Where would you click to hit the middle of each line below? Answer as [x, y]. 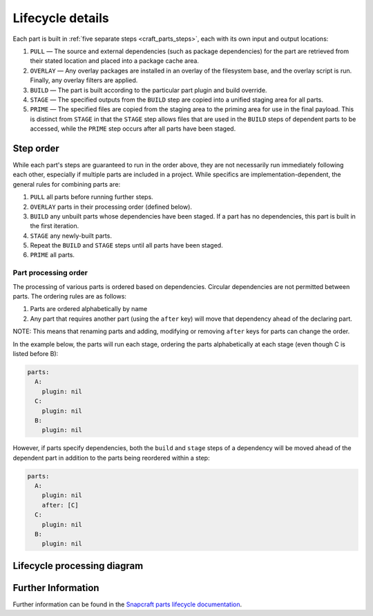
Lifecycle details [61, 18]
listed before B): [36, 353]
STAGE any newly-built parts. [71, 236]
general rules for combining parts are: [67, 184]
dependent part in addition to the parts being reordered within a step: [111, 458]
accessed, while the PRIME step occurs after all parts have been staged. [133, 129]
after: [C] [60, 505]
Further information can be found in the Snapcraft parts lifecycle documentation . [127, 604]
